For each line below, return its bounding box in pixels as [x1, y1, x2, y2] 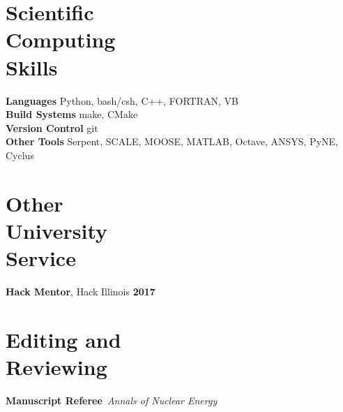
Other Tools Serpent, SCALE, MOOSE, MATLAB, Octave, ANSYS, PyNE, [6, 134, 338, 149]
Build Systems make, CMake [6, 107, 138, 122]
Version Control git [6, 120, 98, 135]
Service [6, 244, 76, 272]
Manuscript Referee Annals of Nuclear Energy [6, 392, 218, 407]
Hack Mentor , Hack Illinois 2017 [6, 284, 155, 298]
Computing [6, 25, 116, 54]
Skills [6, 52, 58, 81]
